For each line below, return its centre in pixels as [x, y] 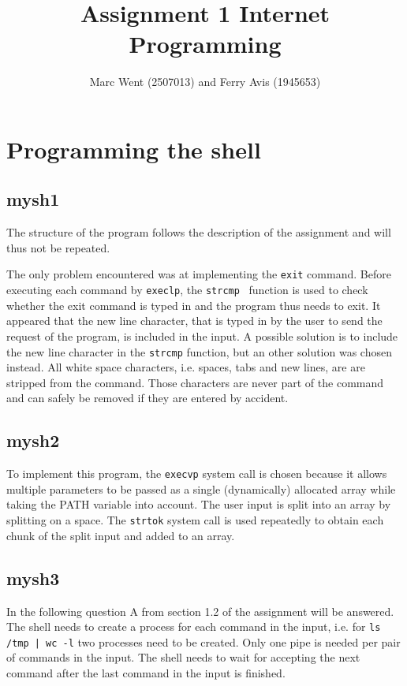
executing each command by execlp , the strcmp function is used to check [187, 290]
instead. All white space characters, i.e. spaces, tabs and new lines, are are [186, 367]
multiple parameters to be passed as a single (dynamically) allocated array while [201, 488]
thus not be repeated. [58, 247]
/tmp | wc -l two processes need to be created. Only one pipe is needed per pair [203, 641]
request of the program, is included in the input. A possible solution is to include [202, 336]
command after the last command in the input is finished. [146, 673]
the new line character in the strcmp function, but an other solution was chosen [199, 351]
